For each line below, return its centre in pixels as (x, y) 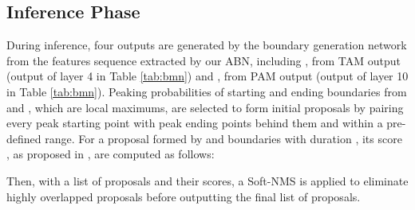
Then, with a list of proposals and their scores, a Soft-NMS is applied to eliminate (207, 180)
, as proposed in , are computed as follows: (111, 154)
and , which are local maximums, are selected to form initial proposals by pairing (205, 107)
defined (24, 138)
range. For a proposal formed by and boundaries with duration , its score (223, 138)
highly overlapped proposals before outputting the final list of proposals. (184, 196)
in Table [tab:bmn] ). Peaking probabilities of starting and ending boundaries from (207, 91)
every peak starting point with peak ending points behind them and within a (195, 123)
